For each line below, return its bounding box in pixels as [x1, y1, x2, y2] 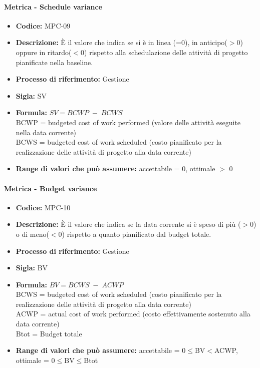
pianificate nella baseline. [16, 57, 93, 67]
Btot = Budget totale [16, 328, 82, 338]
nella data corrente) [16, 127, 77, 137]
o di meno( [16, 228, 49, 239]
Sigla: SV [16, 90, 47, 101]
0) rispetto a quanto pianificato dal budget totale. [58, 228, 211, 239]
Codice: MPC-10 [16, 202, 71, 212]
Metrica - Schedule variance [4, 1, 102, 12]
